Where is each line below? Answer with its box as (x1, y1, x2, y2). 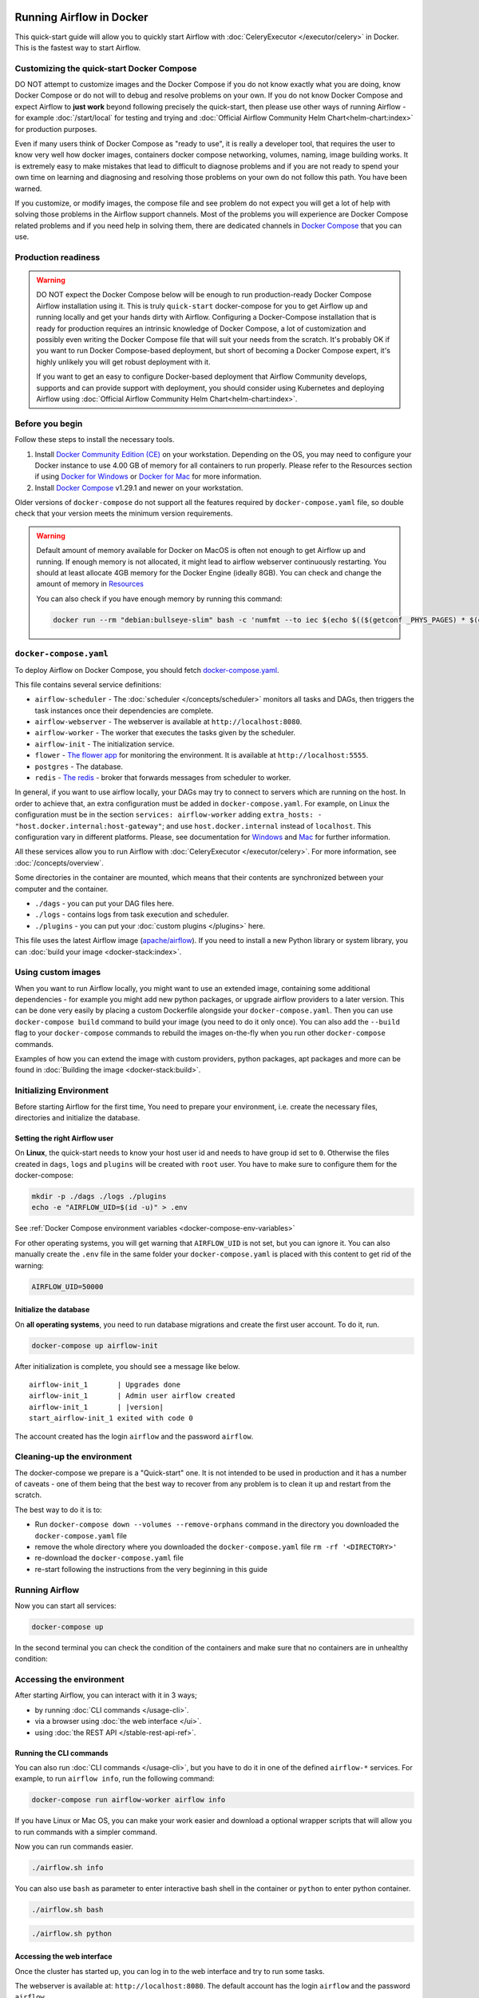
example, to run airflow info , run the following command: (14, 1774, 215, 1784)
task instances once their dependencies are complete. (34, 706, 214, 715)
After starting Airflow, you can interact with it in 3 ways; (14, 1690, 197, 1700)
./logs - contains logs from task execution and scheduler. (34, 909, 229, 919)
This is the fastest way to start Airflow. (14, 42, 141, 52)
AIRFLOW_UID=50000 (31, 1282, 104, 1291)
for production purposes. (14, 124, 97, 133)
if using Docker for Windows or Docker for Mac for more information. (34, 472, 262, 481)
